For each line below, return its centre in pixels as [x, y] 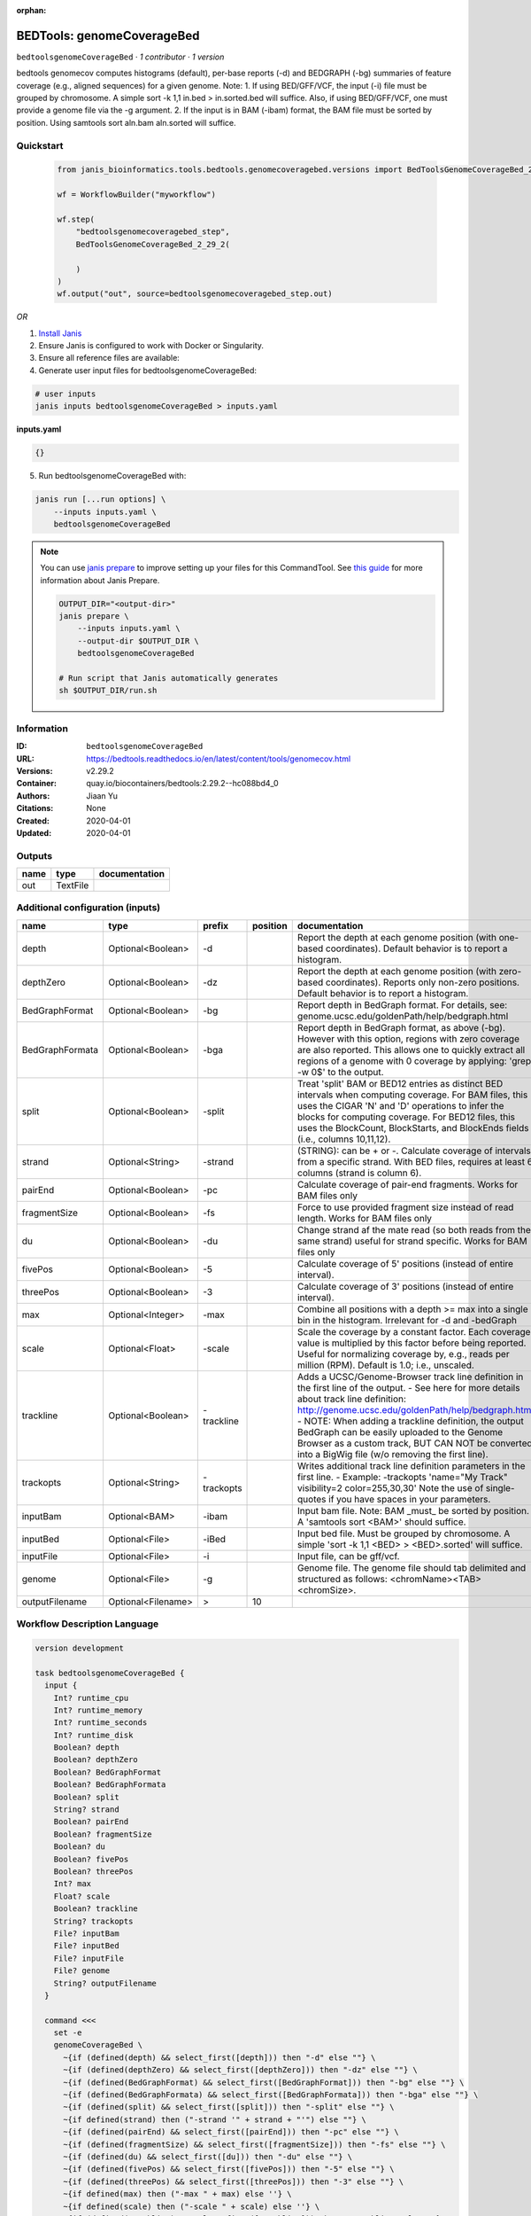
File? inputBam [86, 1933]
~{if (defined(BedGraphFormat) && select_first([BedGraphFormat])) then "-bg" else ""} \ [264, 2082]
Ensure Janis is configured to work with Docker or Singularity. [151, 346]
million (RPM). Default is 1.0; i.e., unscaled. [386, 1365]
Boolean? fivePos [91, 1859]
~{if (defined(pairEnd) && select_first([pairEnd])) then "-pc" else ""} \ [231, 2132]
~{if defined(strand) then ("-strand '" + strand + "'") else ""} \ [215, 2119]
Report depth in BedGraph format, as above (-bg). [401, 1027]
